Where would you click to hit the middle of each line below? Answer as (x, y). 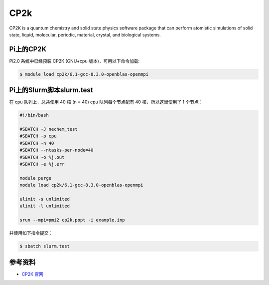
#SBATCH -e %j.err (42, 164)
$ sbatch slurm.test (45, 246)
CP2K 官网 (33, 274)
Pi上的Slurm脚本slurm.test (51, 90)
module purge (36, 178)
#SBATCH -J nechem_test (49, 129)
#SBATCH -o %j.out (42, 157)
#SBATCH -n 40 (37, 143)
